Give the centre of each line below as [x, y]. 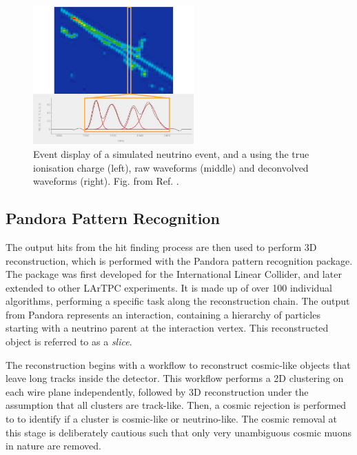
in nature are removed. [53, 446]
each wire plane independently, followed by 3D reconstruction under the [157, 391]
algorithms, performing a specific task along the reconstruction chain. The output [178, 301]
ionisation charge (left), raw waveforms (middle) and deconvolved [171, 167]
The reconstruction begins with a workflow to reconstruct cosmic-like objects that [178, 364]
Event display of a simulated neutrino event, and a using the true [171, 153]
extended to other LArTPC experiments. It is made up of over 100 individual [169, 287]
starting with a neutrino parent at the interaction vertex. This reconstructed [167, 328]
